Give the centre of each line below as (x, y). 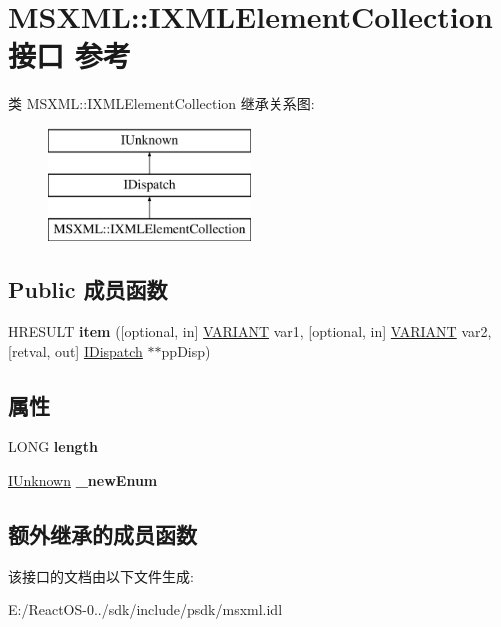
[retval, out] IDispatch (75, 350)
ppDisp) (186, 350)
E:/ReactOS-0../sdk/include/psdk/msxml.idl (145, 609)
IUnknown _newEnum (83, 480)
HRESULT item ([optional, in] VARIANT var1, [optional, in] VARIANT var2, (250, 331)
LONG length (53, 446)
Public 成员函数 (88, 289)
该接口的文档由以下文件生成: (101, 575)
